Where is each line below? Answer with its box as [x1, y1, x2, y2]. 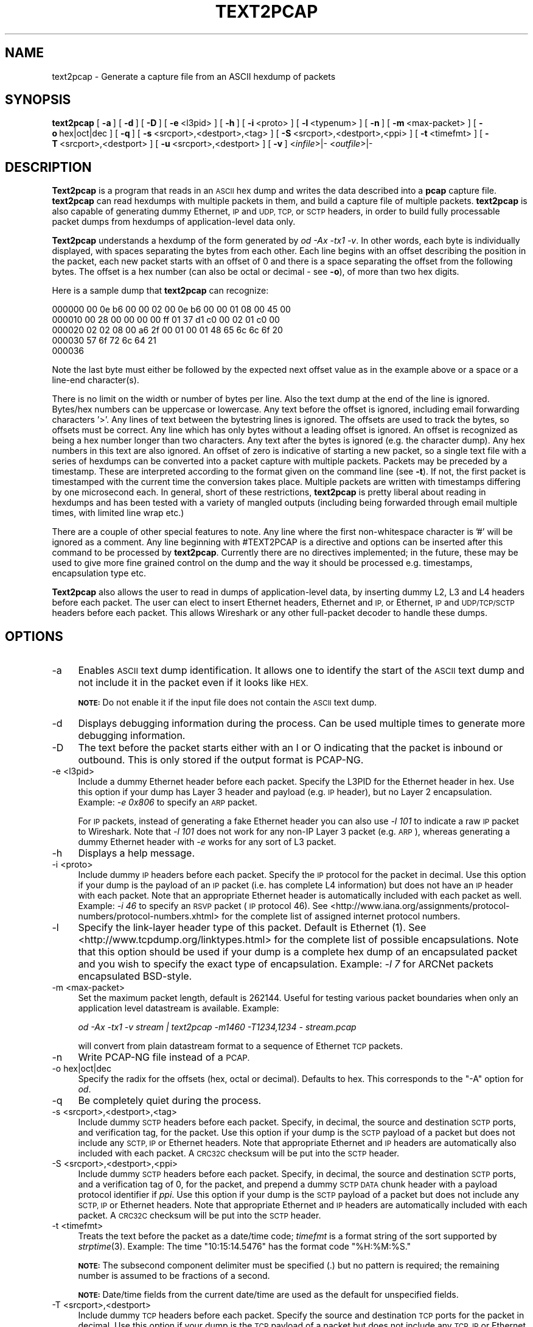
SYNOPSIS [5, 92, 71, 108]
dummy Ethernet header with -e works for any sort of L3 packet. [78, 837, 336, 848]
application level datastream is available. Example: [78, 1003, 279, 1014]
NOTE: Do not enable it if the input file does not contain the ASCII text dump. [78, 697, 377, 708]
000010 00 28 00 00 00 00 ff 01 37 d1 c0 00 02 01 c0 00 [52, 314, 280, 325]
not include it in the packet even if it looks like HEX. [78, 676, 308, 689]
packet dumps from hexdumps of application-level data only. [52, 216, 296, 227]
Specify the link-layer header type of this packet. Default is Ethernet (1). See [78, 921, 427, 934]
